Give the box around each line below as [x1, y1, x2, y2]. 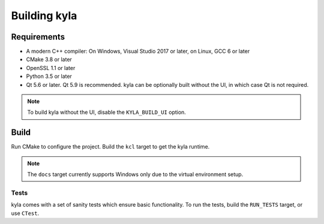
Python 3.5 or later [26, 72, 72, 80]
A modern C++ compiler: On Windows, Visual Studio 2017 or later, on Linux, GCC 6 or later [26, 48, 250, 55]
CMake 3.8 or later [26, 56, 72, 63]
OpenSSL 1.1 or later [26, 64, 76, 71]
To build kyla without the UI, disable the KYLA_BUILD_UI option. [27, 108, 186, 116]
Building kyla [11, 9, 77, 22]
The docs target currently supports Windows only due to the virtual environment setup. [27, 171, 244, 178]
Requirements [11, 32, 65, 42]
